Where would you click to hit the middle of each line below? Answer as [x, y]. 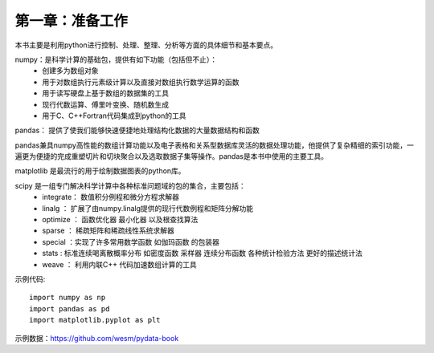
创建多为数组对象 [70, 71]
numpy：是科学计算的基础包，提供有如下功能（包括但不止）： [116, 59]
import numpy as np [68, 298]
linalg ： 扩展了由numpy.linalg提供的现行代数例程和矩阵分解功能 [148, 208]
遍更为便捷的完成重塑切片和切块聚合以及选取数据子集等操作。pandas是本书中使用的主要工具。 [172, 156]
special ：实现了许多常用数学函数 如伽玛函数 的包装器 [131, 241]
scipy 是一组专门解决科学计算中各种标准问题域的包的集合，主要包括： [130, 185]
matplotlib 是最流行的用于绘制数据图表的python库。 [100, 171]
